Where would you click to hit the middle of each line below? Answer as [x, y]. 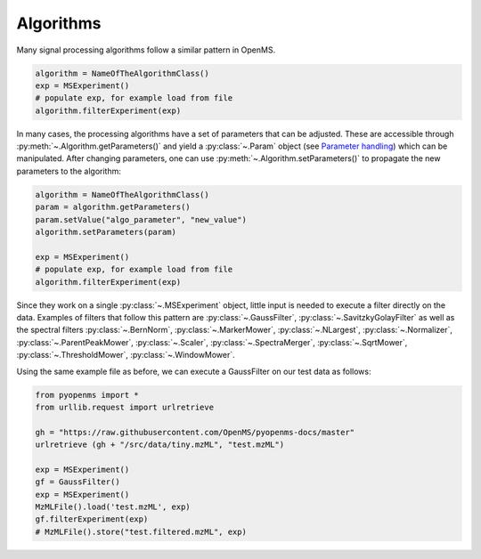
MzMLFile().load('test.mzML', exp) [113, 507]
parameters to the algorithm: [69, 171]
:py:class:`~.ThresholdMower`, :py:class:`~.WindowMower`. [126, 355]
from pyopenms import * [87, 395]
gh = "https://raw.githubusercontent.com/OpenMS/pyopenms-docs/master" [195, 432]
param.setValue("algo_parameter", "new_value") [141, 219]
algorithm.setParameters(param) [106, 232]
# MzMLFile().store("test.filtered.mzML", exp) [141, 531]
